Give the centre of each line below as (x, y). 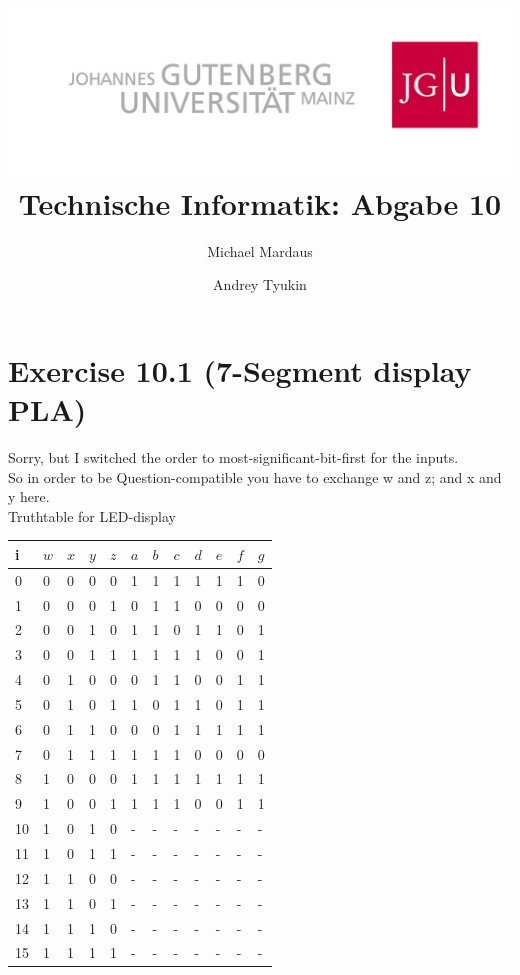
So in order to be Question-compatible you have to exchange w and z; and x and (255, 476)
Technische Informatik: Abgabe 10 (260, 202)
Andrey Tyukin (260, 284)
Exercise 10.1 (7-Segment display (240, 369)
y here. (29, 496)
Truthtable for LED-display (92, 515)
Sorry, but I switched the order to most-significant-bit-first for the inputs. (233, 456)
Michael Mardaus (260, 250)
